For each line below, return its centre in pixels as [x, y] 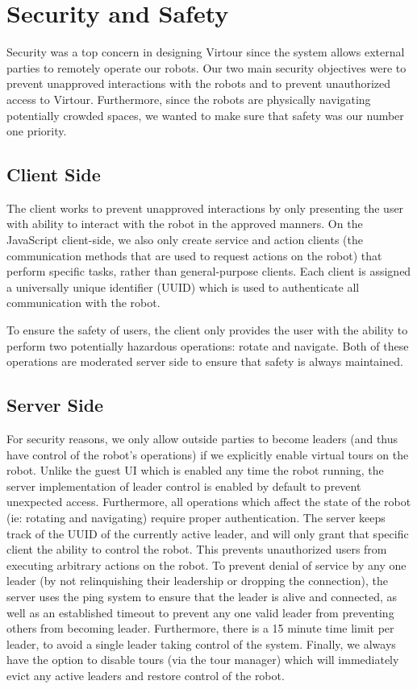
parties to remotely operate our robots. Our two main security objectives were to [206, 67]
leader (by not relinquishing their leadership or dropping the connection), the [197, 581]
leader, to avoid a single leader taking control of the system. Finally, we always [201, 643]
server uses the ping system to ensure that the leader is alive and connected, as [202, 596]
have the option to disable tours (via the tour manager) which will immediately [203, 660]
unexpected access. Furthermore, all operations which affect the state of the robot [209, 502]
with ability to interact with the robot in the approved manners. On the [185, 224]
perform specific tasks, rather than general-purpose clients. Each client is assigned [209, 271]
